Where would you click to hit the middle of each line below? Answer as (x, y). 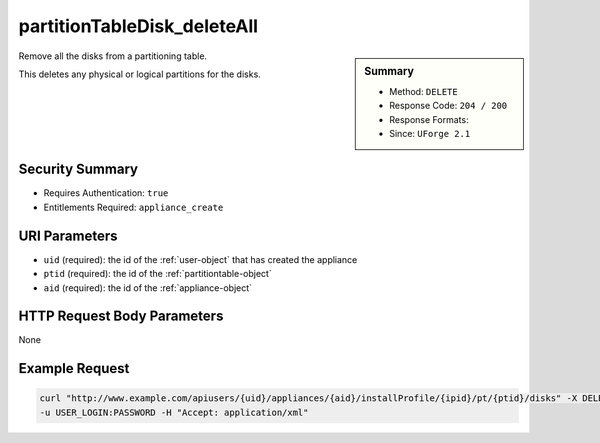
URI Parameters (68, 235)
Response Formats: (429, 119)
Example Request (74, 368)
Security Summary (78, 169)
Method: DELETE (424, 91)
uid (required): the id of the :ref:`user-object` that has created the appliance (200, 259)
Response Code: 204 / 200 (448, 106)
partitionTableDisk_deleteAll (138, 26)
